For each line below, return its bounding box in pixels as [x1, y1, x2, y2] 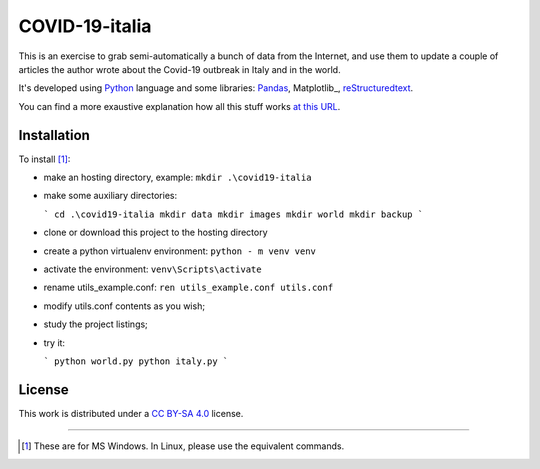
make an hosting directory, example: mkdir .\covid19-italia [43, 171, 312, 184]
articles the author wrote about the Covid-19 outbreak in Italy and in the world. [18, 63, 341, 75]
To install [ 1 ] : [18, 153, 71, 165]
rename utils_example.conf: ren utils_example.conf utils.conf [43, 281, 334, 294]
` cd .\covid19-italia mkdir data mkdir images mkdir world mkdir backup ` [43, 208, 424, 220]
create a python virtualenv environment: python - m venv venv [43, 245, 317, 257]
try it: [43, 336, 65, 349]
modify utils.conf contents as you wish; [43, 300, 205, 312]
